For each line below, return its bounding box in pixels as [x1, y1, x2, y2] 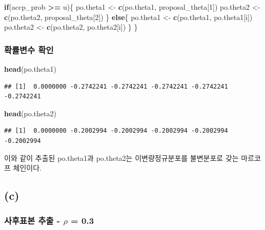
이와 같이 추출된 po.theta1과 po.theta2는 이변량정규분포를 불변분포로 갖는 [4, 152, 239, 163]
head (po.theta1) [4, 64, 56, 74]
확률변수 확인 [4, 43, 54, 56]
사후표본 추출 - [4, 214, 60, 227]
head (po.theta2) [4, 108, 56, 118]
